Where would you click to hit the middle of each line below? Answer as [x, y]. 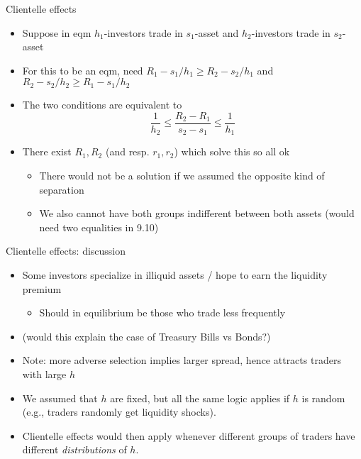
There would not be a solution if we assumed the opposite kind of [182, 176]
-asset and [217, 32]
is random [323, 398]
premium [42, 288]
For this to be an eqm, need [83, 70]
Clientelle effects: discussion [66, 251]
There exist [47, 151]
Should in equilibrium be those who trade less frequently [162, 313]
